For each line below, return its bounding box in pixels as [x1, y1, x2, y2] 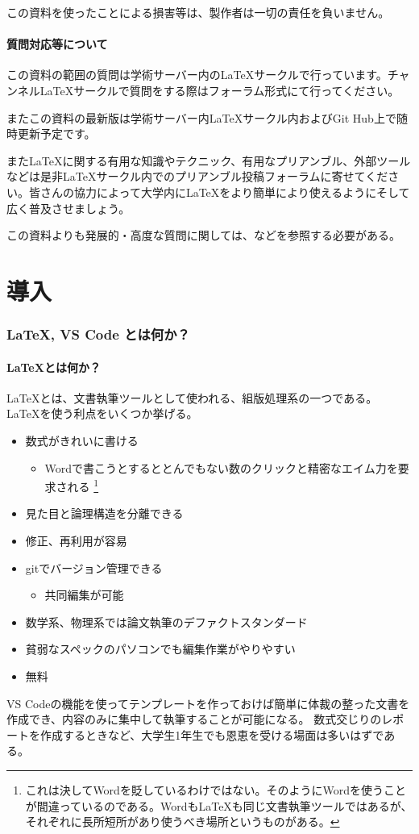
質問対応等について [6, 35, 108, 52]
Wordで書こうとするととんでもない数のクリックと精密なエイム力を [44, 459, 398, 476]
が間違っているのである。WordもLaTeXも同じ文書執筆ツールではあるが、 [25, 797, 413, 814]
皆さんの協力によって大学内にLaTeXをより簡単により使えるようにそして [28, 183, 410, 200]
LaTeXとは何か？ [6, 358, 101, 375]
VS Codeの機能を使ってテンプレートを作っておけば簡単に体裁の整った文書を [6, 694, 410, 711]
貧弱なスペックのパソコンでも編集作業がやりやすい [25, 640, 296, 657]
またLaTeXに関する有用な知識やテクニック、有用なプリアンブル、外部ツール [6, 152, 411, 169]
